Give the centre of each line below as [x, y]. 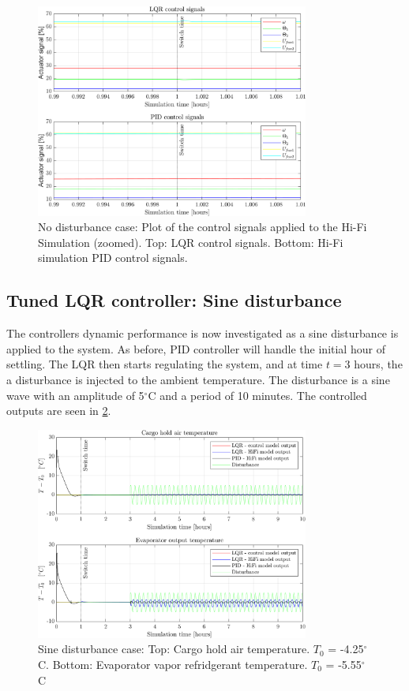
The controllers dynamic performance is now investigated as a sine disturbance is [203, 333]
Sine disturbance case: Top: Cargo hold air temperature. [174, 649]
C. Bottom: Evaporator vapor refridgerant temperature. [173, 664]
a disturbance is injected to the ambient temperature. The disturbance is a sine [198, 379]
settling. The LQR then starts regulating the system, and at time [165, 364]
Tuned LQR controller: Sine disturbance [174, 300]
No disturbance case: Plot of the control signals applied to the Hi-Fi [203, 227]
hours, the [378, 364]
